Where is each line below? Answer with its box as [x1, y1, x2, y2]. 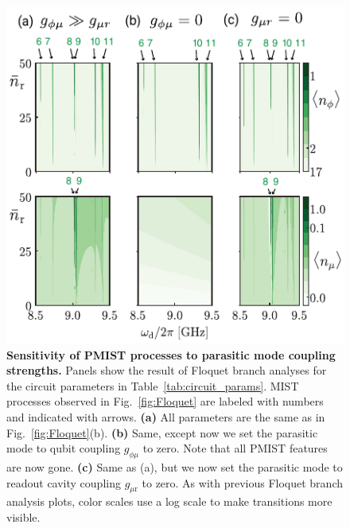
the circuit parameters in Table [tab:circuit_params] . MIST [6, 377, 299, 394]
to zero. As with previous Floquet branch [142, 474, 343, 491]
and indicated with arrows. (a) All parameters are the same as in [6, 408, 325, 425]
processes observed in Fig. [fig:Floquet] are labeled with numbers [6, 393, 324, 410]
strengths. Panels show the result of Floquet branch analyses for [6, 362, 327, 379]
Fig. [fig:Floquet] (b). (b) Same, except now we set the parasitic [6, 424, 318, 441]
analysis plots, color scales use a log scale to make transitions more [6, 493, 332, 510]
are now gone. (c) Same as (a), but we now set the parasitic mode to [6, 458, 343, 475]
